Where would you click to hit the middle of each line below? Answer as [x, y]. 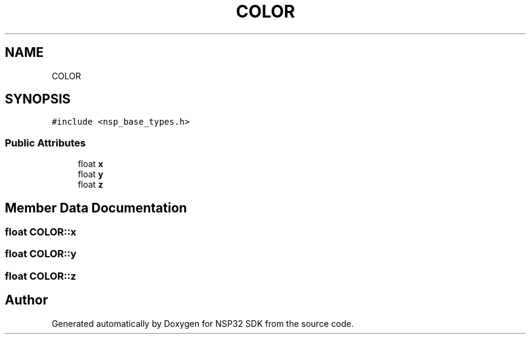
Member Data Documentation [96, 208]
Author [26, 300]
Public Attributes [45, 143]
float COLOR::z [41, 276]
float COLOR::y [41, 254]
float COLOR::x [41, 232]
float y [91, 174]
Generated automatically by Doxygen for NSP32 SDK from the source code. [203, 323]
